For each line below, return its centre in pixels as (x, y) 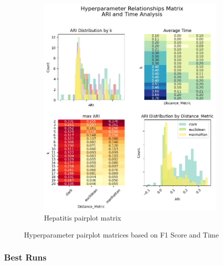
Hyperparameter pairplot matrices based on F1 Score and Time (121, 235)
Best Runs (25, 257)
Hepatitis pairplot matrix (83, 218)
